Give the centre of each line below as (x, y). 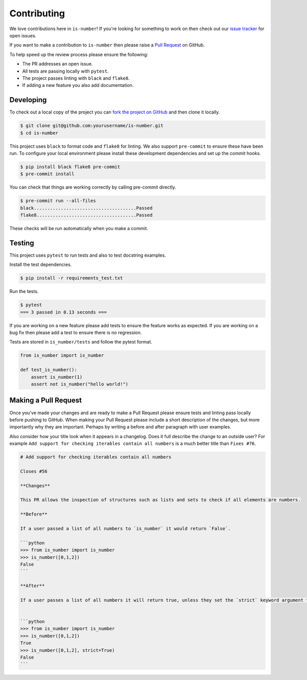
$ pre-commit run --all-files (58, 201)
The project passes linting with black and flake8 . (76, 78)
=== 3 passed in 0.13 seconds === (63, 312)
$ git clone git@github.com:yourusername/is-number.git (92, 126)
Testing (22, 243)
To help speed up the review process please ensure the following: (79, 54)
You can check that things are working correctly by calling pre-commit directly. (93, 187)
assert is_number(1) (57, 377)
